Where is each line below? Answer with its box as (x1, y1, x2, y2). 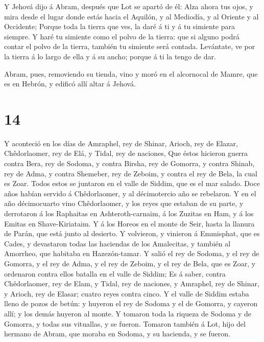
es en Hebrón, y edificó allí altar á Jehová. (4, 78, 136, 89)
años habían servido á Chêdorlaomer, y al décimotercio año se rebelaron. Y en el (4, 188, 256, 198)
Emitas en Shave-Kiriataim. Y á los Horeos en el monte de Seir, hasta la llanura (4, 218, 255, 229)
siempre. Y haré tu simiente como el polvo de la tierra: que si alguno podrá (4, 31, 239, 41)
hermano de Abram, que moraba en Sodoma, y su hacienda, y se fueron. (4, 328, 230, 339)
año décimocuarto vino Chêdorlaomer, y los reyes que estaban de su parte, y (4, 198, 244, 209)
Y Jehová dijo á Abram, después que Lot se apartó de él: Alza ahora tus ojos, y (4, 1, 253, 11)
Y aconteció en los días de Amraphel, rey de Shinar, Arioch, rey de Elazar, (4, 138, 238, 148)
